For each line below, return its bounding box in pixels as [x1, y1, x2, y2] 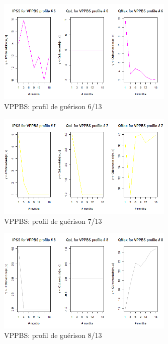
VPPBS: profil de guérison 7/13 [4, 215, 102, 226]
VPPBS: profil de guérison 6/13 [4, 101, 102, 112]
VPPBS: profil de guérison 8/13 [4, 330, 102, 340]
